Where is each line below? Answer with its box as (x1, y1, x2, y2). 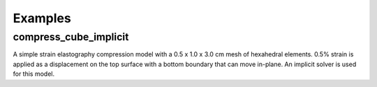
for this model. (13, 70, 55, 78)
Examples (13, 10, 71, 26)
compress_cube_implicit (13, 31, 129, 43)
